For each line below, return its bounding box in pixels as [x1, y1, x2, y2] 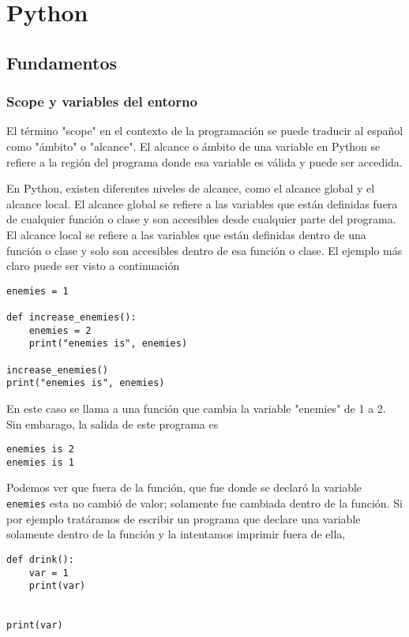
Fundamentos [6, 50, 118, 74]
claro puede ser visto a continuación [6, 257, 180, 274]
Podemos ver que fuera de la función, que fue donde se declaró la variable [6, 479, 362, 496]
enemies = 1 [6, 285, 69, 297]
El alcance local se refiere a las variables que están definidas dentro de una [6, 226, 366, 242]
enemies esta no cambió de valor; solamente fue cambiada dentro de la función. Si [6, 495, 403, 511]
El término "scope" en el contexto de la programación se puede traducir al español [6, 122, 403, 139]
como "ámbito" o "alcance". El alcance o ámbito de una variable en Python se [6, 137, 381, 154]
